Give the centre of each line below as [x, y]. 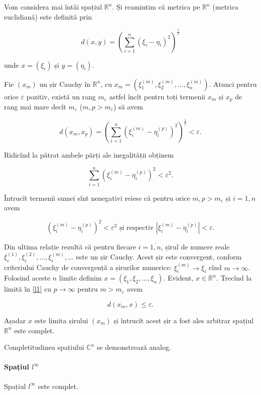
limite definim [80, 278]
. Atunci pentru [233, 84]
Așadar [15, 320]
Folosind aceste [27, 278]
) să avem [128, 106]
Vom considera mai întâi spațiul [53, 7]
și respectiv [137, 228]
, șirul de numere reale [195, 247]
